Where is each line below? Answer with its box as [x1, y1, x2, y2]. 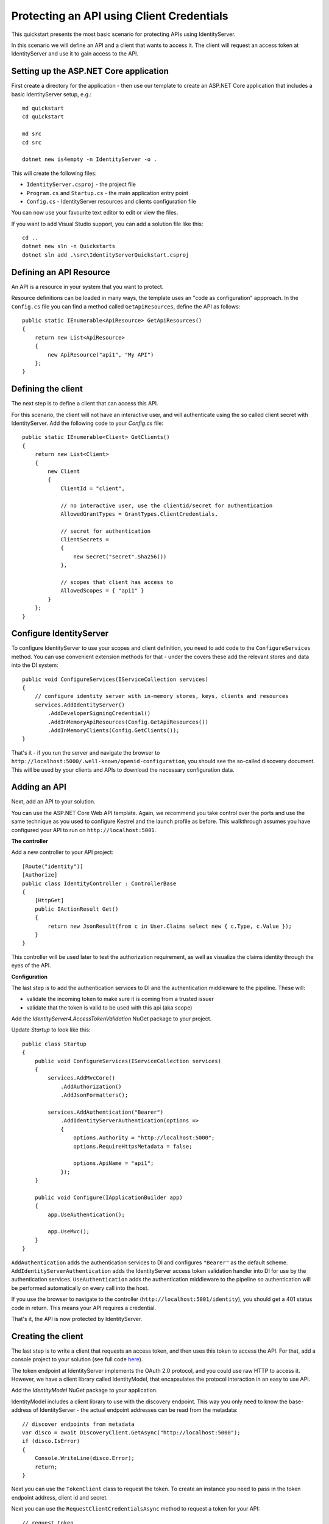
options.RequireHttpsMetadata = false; [73, 1143, 193, 1150]
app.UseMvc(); [48, 1228, 90, 1235]
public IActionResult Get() [34, 905, 119, 913]
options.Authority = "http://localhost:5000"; [73, 1134, 215, 1141]
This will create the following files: [11, 169, 97, 177]
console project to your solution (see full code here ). [11, 1356, 143, 1363]
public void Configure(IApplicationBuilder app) [34, 1194, 183, 1201]
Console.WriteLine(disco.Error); [34, 1455, 135, 1462]
